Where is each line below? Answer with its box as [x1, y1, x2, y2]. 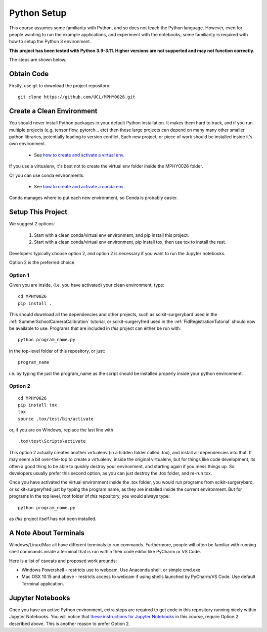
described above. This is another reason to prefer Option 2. [9, 621, 131, 627]
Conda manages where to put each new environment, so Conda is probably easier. [9, 195, 178, 201]
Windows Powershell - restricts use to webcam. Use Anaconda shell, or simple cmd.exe [21, 567, 201, 573]
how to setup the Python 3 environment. [9, 39, 91, 45]
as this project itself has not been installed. [9, 516, 96, 522]
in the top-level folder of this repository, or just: [9, 348, 106, 354]
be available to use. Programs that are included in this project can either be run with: [9, 325, 181, 331]
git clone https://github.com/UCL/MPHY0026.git [18, 94, 135, 100]
